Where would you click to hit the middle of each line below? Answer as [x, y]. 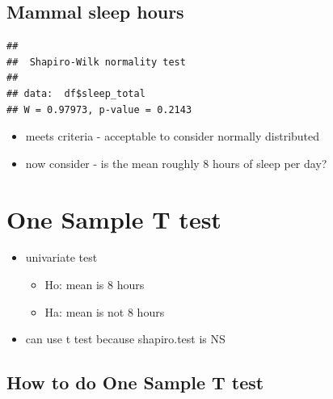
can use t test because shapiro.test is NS [125, 339]
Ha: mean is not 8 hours [105, 311]
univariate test [61, 257]
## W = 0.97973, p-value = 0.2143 [99, 109]
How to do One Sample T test [135, 382]
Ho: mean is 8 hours [95, 285]
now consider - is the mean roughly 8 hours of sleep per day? [176, 163]
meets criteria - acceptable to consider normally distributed [173, 136]
